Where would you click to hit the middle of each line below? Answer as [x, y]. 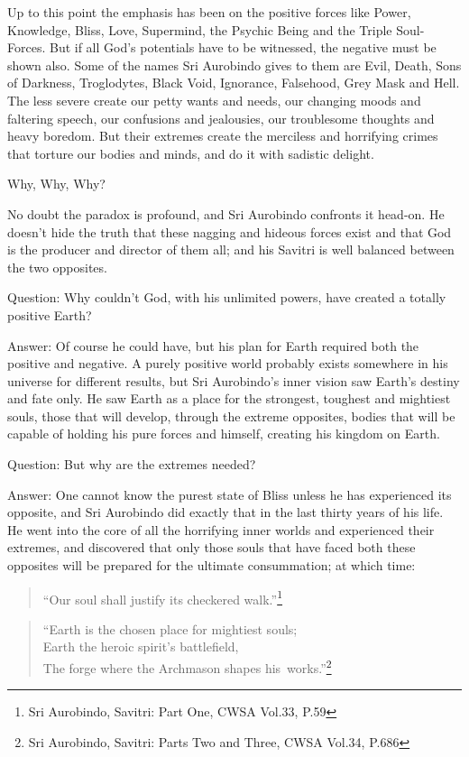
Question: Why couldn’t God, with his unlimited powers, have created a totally [227, 297]
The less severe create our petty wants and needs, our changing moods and [214, 100]
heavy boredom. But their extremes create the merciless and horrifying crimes [223, 136]
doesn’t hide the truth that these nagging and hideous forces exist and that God [230, 231]
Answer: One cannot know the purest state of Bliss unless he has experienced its [230, 494]
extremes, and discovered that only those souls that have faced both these [212, 547]
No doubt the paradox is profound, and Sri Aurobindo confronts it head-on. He [226, 213]
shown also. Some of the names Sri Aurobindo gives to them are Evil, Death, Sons [234, 65]
